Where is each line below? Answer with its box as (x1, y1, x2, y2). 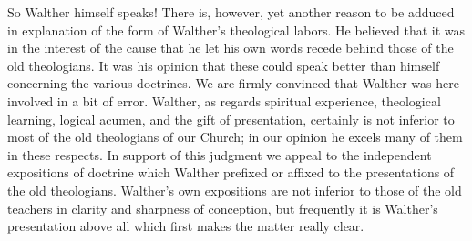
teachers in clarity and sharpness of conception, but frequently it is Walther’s (7, 198, 438, 217)
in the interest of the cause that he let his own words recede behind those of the (7, 38, 454, 57)
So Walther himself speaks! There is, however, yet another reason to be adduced (7, 3, 455, 21)
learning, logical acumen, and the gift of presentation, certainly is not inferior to (7, 109, 455, 128)
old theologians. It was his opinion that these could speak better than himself (7, 55, 440, 75)
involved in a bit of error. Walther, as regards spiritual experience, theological (7, 91, 441, 110)
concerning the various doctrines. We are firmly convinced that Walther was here (7, 74, 459, 93)
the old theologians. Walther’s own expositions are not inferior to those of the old (7, 180, 462, 199)
